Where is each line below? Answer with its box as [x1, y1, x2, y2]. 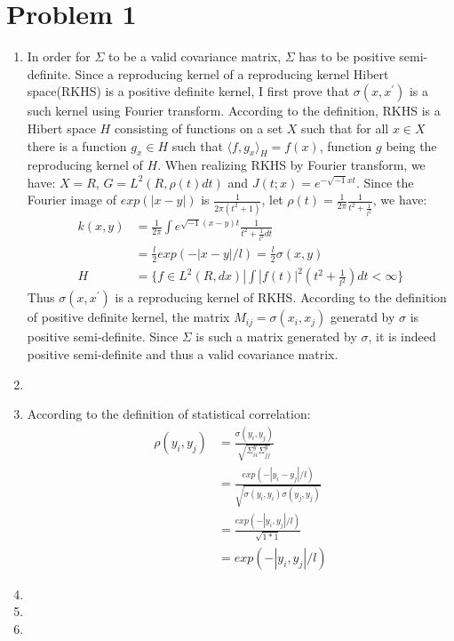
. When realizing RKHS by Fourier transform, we [157, 156, 426, 174]
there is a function [27, 136, 127, 155]
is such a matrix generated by [195, 327, 357, 346]
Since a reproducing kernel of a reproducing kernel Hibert [75, 64, 389, 83]
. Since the [355, 172, 414, 191]
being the [386, 136, 437, 155]
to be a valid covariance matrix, [108, 47, 282, 66]
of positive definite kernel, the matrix [27, 308, 230, 326]
